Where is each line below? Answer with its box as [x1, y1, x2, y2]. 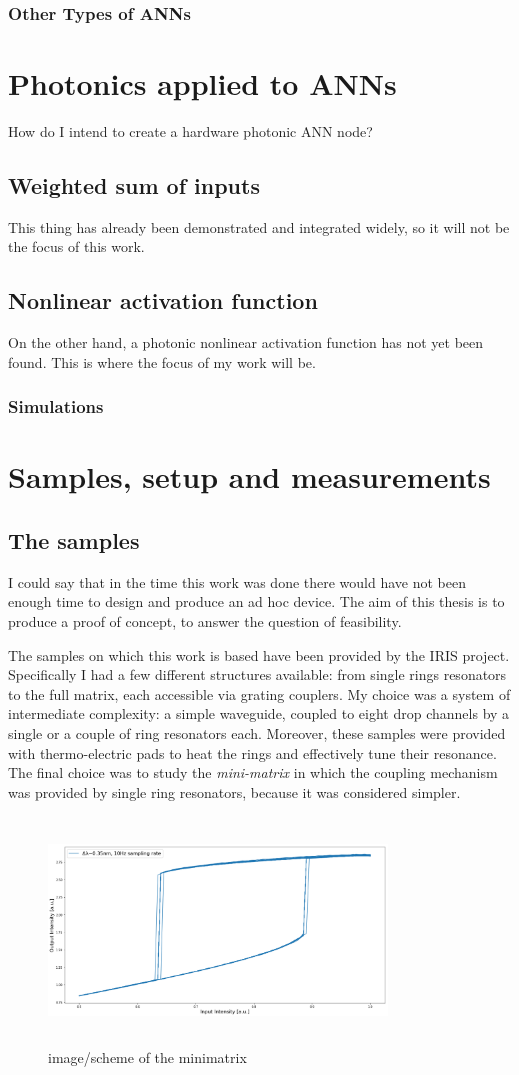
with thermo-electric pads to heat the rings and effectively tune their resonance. [8, 742, 497, 763]
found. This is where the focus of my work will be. [8, 351, 316, 372]
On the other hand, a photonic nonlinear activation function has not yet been [8, 332, 484, 353]
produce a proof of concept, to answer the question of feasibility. [8, 610, 402, 631]
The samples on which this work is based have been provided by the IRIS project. [8, 644, 510, 665]
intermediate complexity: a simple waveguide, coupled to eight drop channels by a [8, 703, 510, 724]
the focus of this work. [8, 236, 145, 257]
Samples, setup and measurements [8, 456, 491, 497]
